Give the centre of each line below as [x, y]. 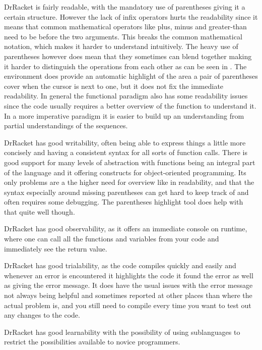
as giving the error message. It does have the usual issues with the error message [128, 285]
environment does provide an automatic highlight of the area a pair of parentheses [131, 76]
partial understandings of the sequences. [66, 126]
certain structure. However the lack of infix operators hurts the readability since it [131, 16]
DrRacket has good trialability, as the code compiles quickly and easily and [120, 265]
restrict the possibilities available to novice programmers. [92, 342]
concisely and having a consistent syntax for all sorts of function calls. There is [126, 152]
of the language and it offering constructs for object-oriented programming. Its [125, 172]
